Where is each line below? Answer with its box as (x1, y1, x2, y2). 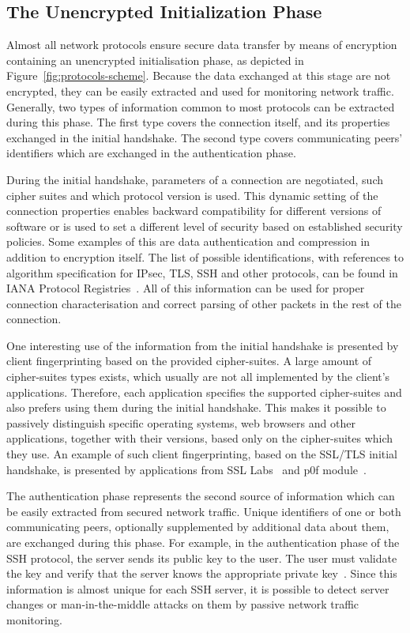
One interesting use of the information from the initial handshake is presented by (6, 337, 399, 353)
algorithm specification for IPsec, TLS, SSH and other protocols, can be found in (6, 264, 398, 281)
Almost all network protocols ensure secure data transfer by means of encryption (6, 36, 397, 53)
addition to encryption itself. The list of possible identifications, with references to (6, 248, 404, 265)
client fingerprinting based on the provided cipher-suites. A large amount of (6, 352, 372, 369)
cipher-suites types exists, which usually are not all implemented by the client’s (6, 368, 390, 385)
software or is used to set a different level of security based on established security (6, 217, 403, 234)
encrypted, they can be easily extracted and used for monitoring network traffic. (6, 82, 394, 99)
